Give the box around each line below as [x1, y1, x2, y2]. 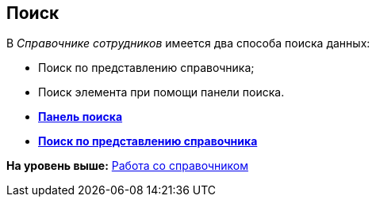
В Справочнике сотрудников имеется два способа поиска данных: [6, 36, 370, 51]
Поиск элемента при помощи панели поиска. [38, 85, 285, 100]
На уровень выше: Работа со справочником [6, 159, 248, 173]
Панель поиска [38, 110, 123, 124]
